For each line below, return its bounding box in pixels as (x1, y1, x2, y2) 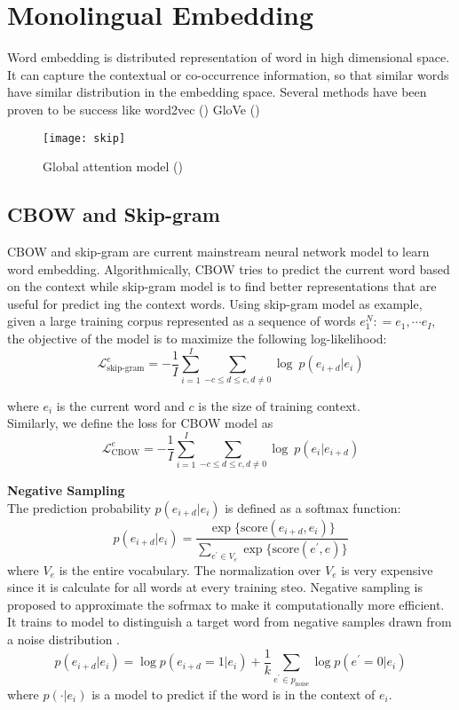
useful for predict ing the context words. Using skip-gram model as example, (7, 294, 423, 312)
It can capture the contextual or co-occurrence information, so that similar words (7, 65, 449, 83)
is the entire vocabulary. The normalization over (59, 560, 321, 579)
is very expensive (341, 560, 433, 579)
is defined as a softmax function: (225, 498, 401, 517)
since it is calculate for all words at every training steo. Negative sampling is (7, 578, 423, 596)
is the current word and (56, 396, 185, 414)
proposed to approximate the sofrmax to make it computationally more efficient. (7, 595, 445, 613)
